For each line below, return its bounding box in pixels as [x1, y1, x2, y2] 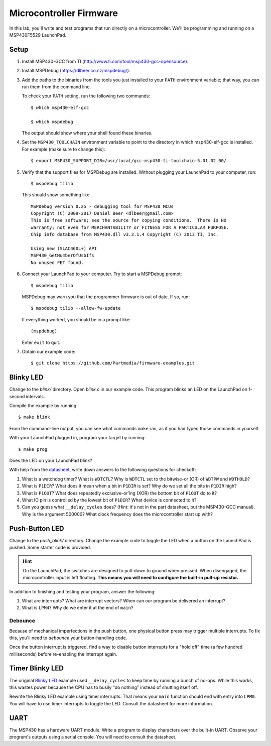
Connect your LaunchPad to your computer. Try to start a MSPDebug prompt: [22, 271, 182, 277]
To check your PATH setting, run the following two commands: [22, 93, 151, 99]
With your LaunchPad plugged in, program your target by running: [9, 435, 146, 441]
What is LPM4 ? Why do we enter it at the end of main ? [22, 605, 133, 611]
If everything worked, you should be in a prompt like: [22, 316, 131, 322]
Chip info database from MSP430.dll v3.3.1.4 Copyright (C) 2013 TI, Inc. [31, 231, 219, 237]
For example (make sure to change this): [22, 146, 105, 152]
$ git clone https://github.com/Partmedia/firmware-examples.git [31, 360, 195, 366]
